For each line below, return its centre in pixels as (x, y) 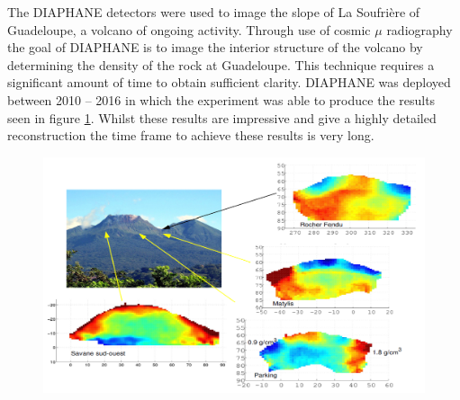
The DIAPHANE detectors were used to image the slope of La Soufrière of (214, 12)
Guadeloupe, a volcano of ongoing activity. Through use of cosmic (189, 29)
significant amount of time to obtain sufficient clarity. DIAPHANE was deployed (229, 82)
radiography (419, 29)
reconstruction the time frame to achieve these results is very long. (191, 135)
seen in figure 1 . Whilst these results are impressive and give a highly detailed (222, 117)
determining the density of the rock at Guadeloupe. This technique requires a (221, 64)
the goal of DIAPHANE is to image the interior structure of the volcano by (215, 47)
